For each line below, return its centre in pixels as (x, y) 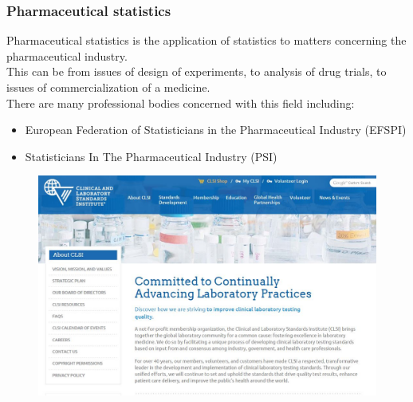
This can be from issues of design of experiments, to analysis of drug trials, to (197, 71)
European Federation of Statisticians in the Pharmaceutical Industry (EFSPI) (216, 130)
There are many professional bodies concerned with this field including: (181, 102)
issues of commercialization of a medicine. (108, 87)
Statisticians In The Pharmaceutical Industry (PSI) (151, 156)
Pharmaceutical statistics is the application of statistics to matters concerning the (206, 40)
